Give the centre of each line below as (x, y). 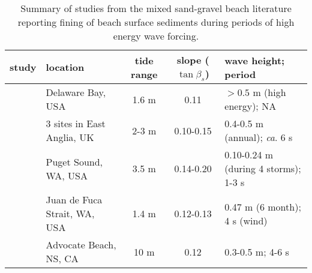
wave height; (255, 60)
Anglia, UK (70, 137)
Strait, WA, (70, 214)
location (65, 67)
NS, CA (62, 259)
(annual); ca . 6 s (259, 137)
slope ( (193, 60)
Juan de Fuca (74, 200)
